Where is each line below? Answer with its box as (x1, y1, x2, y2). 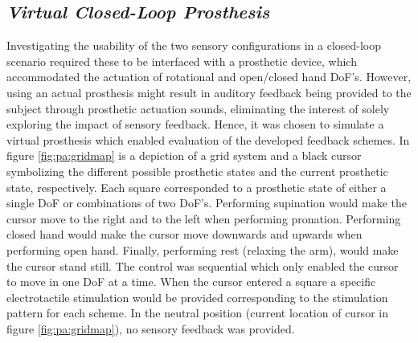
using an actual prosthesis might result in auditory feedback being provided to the (6, 84, 412, 100)
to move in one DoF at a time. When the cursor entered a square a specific (6, 273, 376, 290)
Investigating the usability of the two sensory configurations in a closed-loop (6, 37, 382, 54)
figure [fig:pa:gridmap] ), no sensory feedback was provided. (6, 320, 295, 337)
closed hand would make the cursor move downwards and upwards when (6, 226, 363, 243)
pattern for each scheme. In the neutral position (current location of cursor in (6, 304, 388, 321)
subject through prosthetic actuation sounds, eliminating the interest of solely (6, 100, 390, 116)
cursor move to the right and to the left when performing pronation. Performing (6, 210, 401, 227)
